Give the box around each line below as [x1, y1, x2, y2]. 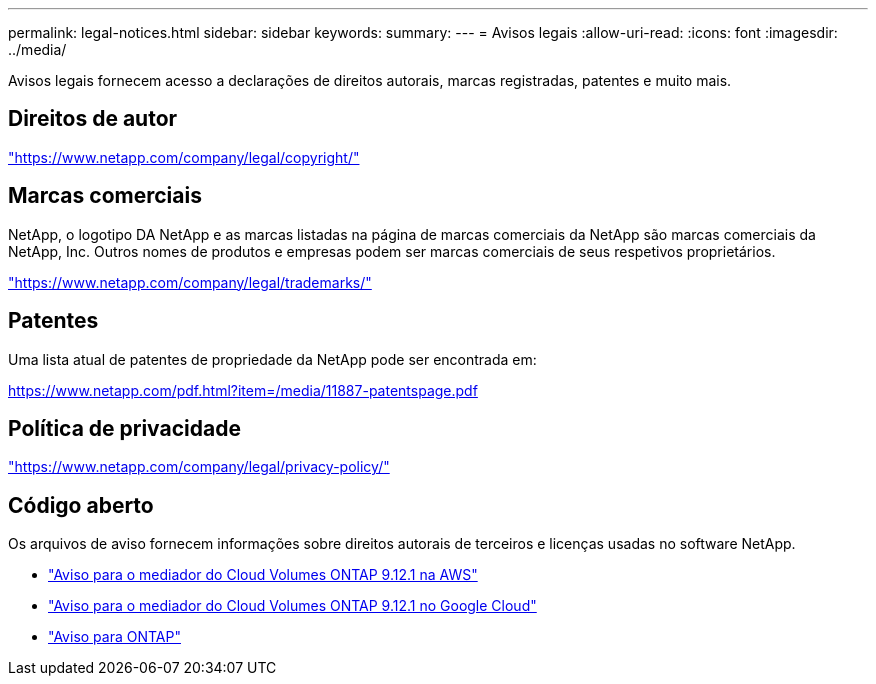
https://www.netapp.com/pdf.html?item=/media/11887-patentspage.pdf [8, 381, 478, 399]
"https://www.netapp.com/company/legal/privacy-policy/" [8, 458, 390, 476]
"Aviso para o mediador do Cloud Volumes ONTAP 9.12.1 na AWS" [48, 566, 478, 584]
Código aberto [8, 492, 154, 518]
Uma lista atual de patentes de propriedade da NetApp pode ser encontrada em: [8, 350, 537, 368]
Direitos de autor [8, 106, 178, 132]
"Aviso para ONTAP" [48, 628, 181, 646]
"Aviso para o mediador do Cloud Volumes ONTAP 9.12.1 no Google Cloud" [48, 597, 537, 615]
